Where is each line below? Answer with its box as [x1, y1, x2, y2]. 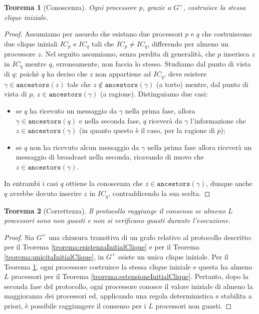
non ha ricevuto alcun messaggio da [30, 141, 139, 152]
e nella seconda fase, [79, 115, 141, 125]
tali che [92, 38, 114, 48]
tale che [67, 78, 91, 89]
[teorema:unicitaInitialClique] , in [4, 251, 104, 261]
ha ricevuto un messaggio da [30, 105, 117, 115]
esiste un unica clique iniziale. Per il [118, 251, 228, 261]
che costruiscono [201, 28, 252, 39]
